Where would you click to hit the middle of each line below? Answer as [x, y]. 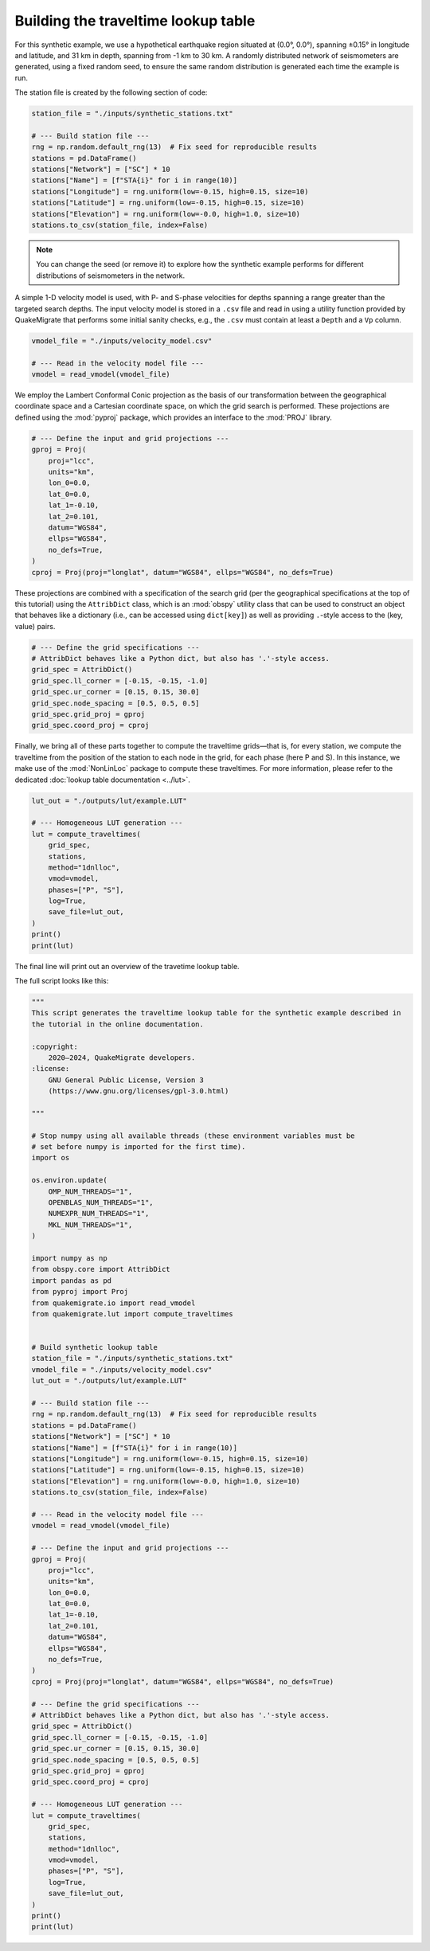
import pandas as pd [71, 1280]
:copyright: [55, 1046]
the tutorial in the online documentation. [118, 1024]
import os [51, 1158]
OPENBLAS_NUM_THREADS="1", [101, 1203]
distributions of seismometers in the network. [111, 276]
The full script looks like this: [62, 981]
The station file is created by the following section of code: [111, 92]
